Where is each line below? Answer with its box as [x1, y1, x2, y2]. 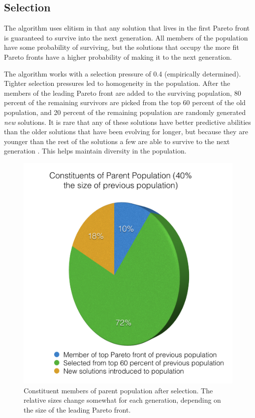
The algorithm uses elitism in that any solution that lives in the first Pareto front [4, 23, 250, 33]
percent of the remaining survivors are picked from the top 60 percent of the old [4, 97, 246, 108]
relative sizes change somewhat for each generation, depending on [24, 395, 221, 405]
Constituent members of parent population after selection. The [24, 385, 213, 395]
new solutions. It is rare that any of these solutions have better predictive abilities [4, 116, 251, 127]
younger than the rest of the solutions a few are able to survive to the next [4, 136, 230, 146]
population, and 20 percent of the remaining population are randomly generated [4, 107, 246, 117]
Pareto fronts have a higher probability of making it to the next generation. [4, 51, 232, 62]
